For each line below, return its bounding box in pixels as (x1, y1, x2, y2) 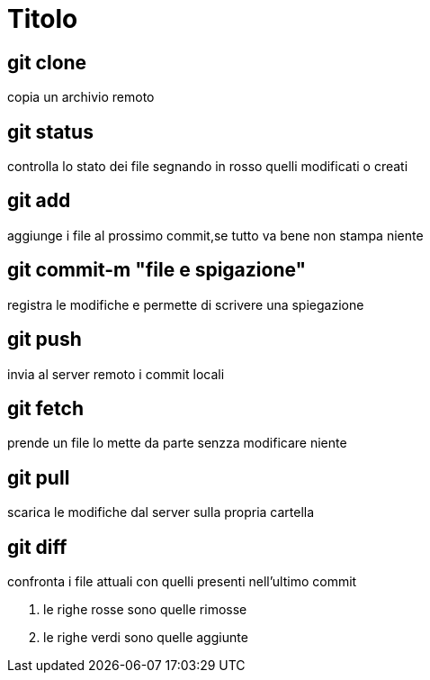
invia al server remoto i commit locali (7, 366, 225, 382)
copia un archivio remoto (7, 89, 155, 105)
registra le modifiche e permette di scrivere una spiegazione (7, 296, 364, 313)
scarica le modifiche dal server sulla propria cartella (7, 504, 315, 521)
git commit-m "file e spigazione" (7, 258, 307, 282)
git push (7, 328, 82, 351)
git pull (7, 466, 70, 489)
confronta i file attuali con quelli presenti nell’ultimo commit (7, 574, 357, 590)
